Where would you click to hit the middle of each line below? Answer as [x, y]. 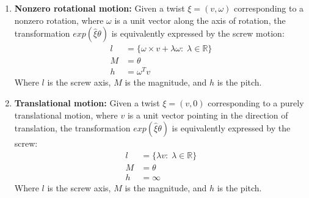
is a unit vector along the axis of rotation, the [200, 20]
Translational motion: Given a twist [87, 102]
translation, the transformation [72, 128]
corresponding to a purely [256, 102]
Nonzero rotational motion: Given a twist [100, 8]
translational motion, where [66, 115]
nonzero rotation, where [59, 20]
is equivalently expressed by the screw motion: [198, 33]
